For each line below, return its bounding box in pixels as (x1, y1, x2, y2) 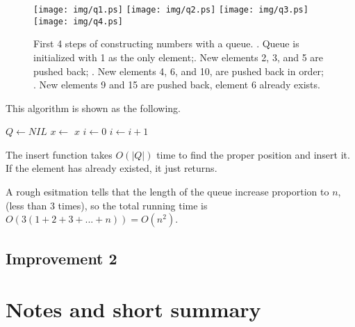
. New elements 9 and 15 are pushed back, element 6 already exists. (33, 77, 320, 92)
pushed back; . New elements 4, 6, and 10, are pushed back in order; (33, 63, 324, 78)
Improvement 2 (6, 247, 117, 269)
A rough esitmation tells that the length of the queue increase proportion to (6, 184, 329, 199)
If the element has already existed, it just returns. (6, 161, 217, 175)
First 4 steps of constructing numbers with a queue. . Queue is (33, 36, 299, 51)
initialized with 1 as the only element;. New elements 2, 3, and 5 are (33, 49, 324, 64)
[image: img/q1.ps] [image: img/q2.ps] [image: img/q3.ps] (33, 5, 308, 15)
